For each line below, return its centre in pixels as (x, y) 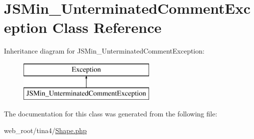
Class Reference (107, 27)
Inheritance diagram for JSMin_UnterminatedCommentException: (104, 51)
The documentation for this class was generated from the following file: (111, 114)
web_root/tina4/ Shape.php (45, 130)
